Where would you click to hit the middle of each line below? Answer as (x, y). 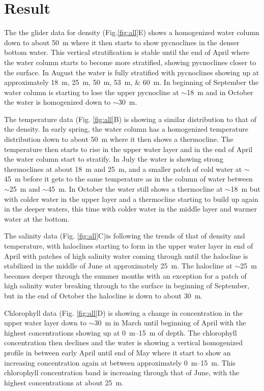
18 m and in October (220, 92)
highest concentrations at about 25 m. (64, 382)
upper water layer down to (45, 323)
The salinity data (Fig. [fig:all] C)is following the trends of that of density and (125, 236)
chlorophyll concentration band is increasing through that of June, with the (122, 372)
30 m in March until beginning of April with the (170, 323)
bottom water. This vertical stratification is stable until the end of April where (127, 52)
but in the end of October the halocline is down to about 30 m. (104, 295)
